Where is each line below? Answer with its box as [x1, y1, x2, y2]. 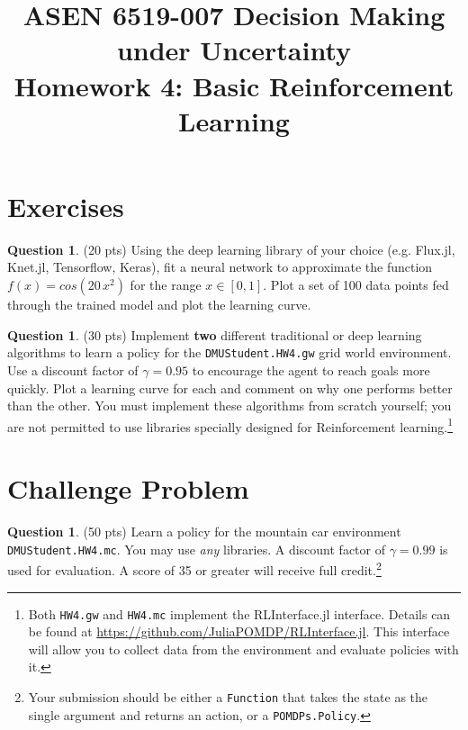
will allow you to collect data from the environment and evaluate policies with [28, 639, 459, 658]
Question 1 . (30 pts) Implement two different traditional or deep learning [7, 325, 422, 344]
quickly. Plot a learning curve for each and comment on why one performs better [7, 378, 453, 397]
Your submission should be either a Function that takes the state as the [28, 688, 428, 706]
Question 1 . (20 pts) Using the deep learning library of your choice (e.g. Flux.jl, [7, 239, 455, 258]
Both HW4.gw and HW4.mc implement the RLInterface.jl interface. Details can [28, 604, 451, 623]
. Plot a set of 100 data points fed [263, 275, 449, 294]
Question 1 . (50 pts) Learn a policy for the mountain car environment [7, 522, 401, 541]
